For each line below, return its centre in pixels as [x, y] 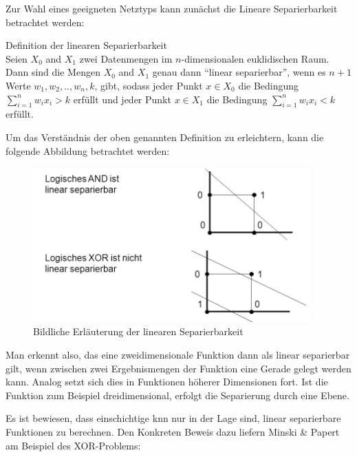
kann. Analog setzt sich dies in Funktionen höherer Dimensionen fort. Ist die [167, 382]
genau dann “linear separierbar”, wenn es [239, 72]
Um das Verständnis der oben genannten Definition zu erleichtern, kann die [165, 137]
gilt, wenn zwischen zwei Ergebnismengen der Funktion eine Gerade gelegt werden [178, 368]
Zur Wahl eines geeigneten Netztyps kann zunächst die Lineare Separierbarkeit [172, 8]
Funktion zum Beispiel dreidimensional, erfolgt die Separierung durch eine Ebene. [177, 395]
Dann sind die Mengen [53, 72]
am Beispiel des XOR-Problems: [73, 445]
